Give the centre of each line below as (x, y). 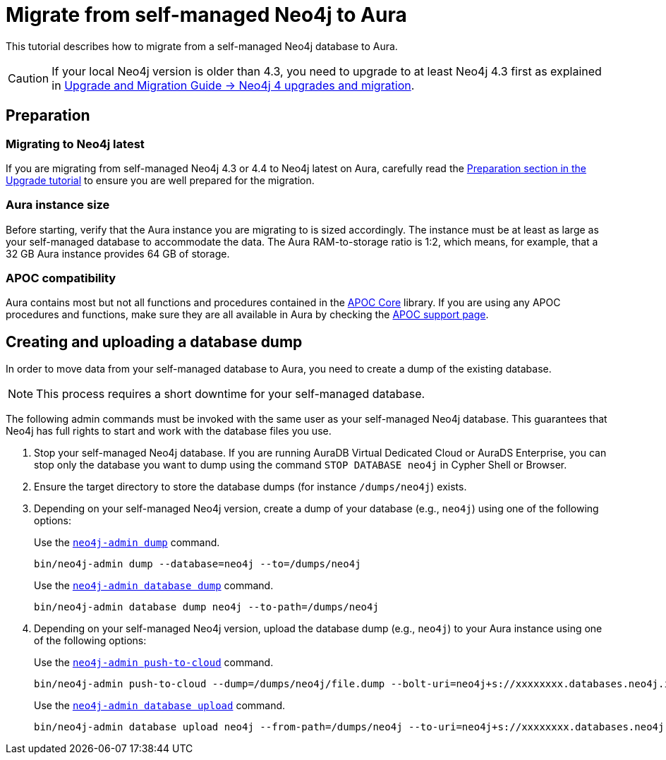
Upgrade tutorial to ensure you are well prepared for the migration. (160, 180)
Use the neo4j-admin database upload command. (160, 706)
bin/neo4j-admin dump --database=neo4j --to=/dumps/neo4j (198, 564)
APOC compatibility (61, 278)
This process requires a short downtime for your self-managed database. (231, 394)
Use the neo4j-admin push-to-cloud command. (154, 663)
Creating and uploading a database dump (154, 342)
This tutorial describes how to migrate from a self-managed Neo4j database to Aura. (202, 46)
